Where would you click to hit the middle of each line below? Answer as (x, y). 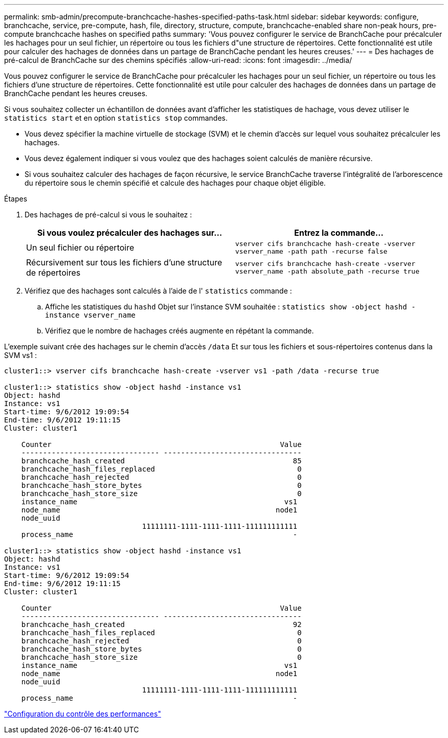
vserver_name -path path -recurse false (311, 251)
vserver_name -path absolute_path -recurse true (328, 271)
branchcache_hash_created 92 (161, 624)
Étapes (16, 199)
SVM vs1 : (21, 355)
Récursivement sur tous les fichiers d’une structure (124, 262)
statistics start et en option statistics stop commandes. (116, 118)
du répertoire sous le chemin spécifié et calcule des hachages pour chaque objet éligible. (175, 183)
